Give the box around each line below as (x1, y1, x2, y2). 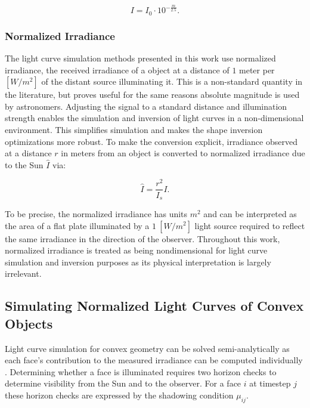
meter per (239, 63, 275, 76)
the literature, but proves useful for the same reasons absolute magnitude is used (5, 88, 300, 101)
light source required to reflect (194, 219, 305, 231)
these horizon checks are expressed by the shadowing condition (5, 388, 234, 401)
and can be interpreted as (203, 207, 297, 220)
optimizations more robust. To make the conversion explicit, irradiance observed (5, 135, 297, 147)
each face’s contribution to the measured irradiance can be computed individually (5, 354, 303, 366)
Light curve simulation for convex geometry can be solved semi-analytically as (5, 342, 290, 354)
